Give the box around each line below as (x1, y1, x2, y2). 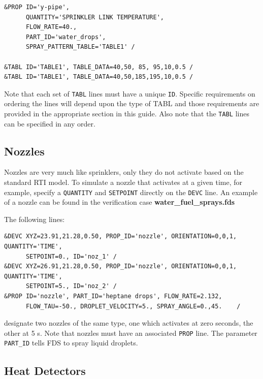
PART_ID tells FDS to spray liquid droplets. (4, 337, 138, 348)
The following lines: (4, 213, 65, 224)
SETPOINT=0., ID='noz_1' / (25, 252, 117, 260)
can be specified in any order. (4, 118, 95, 129)
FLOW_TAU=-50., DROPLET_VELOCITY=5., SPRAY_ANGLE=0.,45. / (25, 302, 241, 310)
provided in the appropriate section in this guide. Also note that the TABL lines (4, 108, 249, 118)
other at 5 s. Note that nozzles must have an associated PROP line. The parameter (4, 327, 257, 338)
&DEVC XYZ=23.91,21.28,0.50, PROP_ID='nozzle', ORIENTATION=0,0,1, (4, 233, 237, 240)
